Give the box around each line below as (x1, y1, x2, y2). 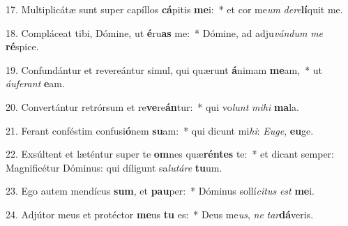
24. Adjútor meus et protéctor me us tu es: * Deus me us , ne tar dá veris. (6, 206, 314, 221)
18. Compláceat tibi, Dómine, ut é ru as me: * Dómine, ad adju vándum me (6, 25, 324, 40)
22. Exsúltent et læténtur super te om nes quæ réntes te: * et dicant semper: (6, 146, 334, 161)
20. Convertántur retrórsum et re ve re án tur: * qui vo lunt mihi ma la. (6, 99, 299, 114)
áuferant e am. (6, 76, 65, 91)
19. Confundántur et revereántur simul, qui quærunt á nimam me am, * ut (6, 62, 323, 77)
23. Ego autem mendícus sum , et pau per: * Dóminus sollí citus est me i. (6, 183, 315, 198)
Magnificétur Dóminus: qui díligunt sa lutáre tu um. (6, 160, 222, 174)
